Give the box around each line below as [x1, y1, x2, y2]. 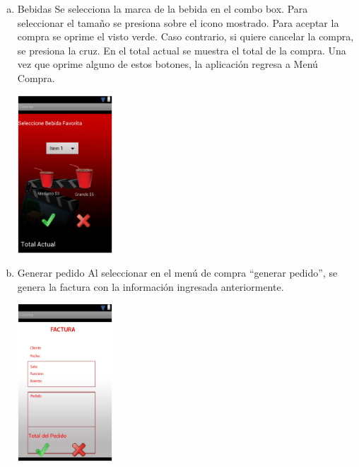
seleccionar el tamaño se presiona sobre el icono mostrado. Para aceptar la [17, 15, 339, 30]
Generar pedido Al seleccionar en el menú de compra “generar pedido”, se [17, 265, 338, 280]
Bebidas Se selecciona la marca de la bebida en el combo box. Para [17, 1, 308, 16]
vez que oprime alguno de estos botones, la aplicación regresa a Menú [17, 57, 318, 71]
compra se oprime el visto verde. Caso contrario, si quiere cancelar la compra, [17, 29, 354, 44]
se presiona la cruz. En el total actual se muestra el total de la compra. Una [17, 42, 346, 57]
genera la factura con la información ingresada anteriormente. [17, 279, 284, 294]
